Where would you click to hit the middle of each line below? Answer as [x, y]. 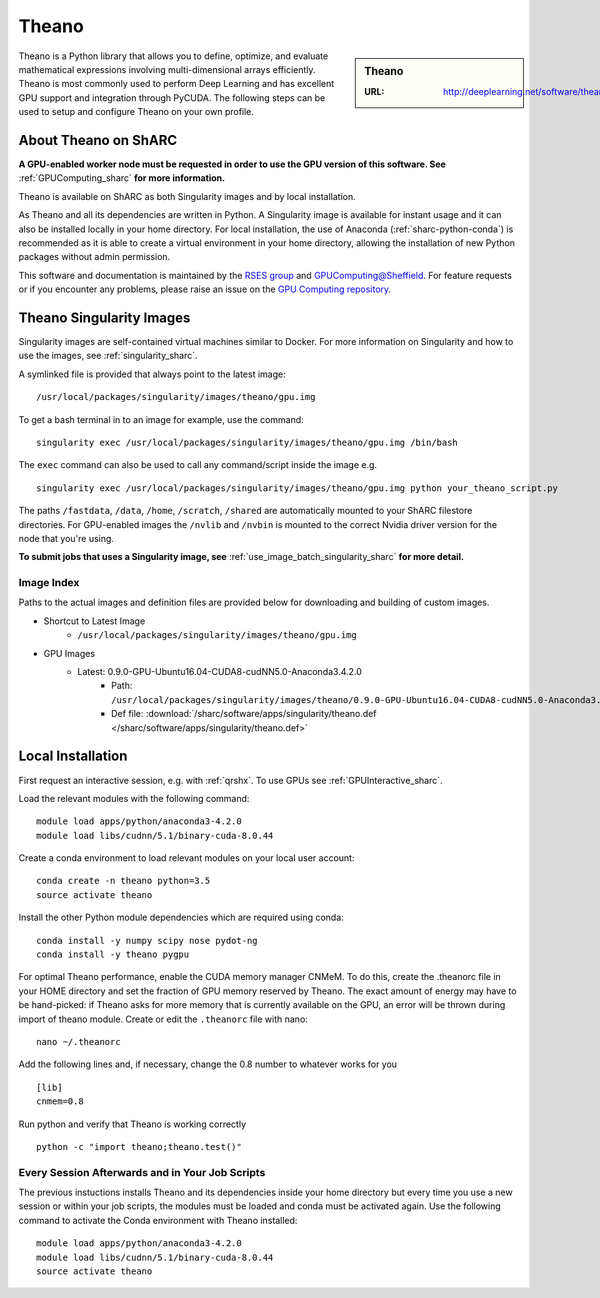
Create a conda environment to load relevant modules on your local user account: [186, 858]
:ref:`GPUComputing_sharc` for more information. [121, 178]
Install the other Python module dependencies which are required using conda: [181, 917]
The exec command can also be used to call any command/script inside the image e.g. [198, 465]
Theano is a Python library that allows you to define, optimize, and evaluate [173, 56]
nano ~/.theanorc [78, 1041]
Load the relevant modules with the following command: [134, 798]
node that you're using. [66, 538]
